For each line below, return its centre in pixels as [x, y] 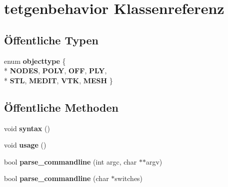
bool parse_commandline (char [56, 178]
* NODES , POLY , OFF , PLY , [55, 71]
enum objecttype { [35, 61]
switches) [129, 178]
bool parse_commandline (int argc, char [70, 161]
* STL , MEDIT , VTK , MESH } [58, 80]
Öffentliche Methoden [61, 107]
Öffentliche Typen [51, 40]
